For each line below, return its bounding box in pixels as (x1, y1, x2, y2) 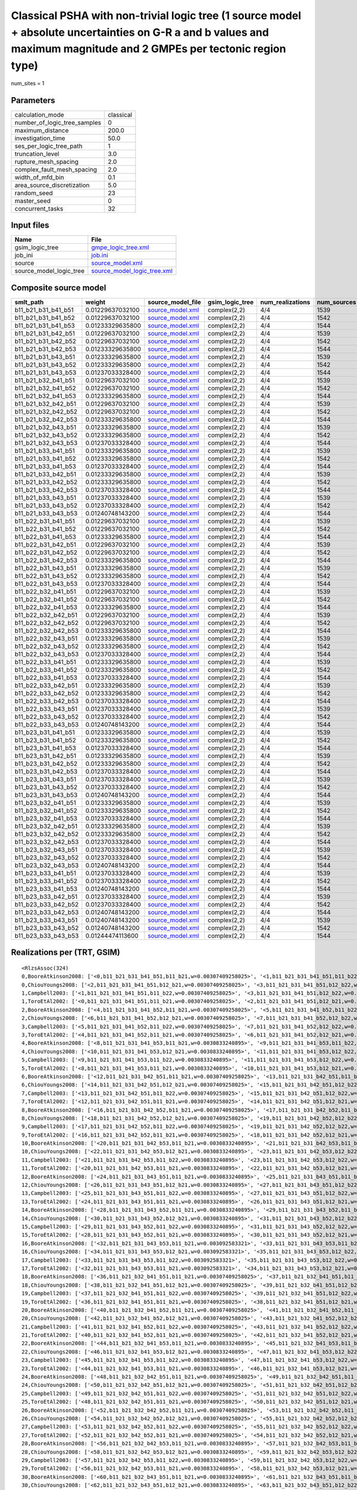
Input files (11, 221, 50, 231)
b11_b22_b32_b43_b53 (14, 650, 79, 658)
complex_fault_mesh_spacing (14, 165, 98, 173)
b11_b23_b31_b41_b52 (14, 736, 77, 744)
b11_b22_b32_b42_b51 (14, 611, 77, 619)
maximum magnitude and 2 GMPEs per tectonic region (11, 42, 286, 56)
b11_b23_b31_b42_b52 (14, 759, 77, 768)
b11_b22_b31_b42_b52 (14, 548, 77, 557)
